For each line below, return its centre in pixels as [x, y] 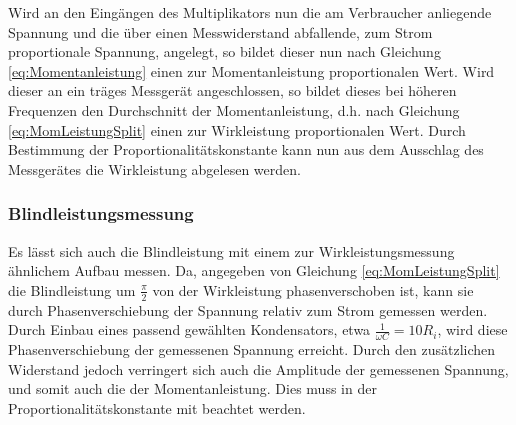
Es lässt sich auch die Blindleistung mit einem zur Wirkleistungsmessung [231, 250]
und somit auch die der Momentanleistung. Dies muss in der [192, 388]
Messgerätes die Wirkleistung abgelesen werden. [154, 168]
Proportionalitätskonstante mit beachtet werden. [157, 407]
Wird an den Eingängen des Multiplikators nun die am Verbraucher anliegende [250, 12]
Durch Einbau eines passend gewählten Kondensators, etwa [189, 329]
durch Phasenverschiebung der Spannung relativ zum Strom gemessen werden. [248, 309]
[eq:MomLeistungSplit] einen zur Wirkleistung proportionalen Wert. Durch [237, 129]
